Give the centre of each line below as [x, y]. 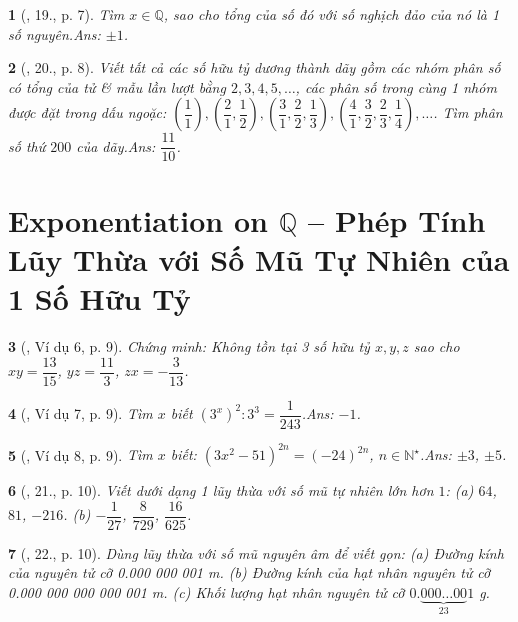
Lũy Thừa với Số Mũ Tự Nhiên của [259, 258]
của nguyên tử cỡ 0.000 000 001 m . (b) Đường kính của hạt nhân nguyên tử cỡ [249, 572]
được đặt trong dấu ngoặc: [87, 112]
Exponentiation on [138, 219]
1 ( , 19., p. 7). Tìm [66, 14]
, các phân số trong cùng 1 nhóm [396, 86]
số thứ [27, 145]
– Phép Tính [397, 219]
